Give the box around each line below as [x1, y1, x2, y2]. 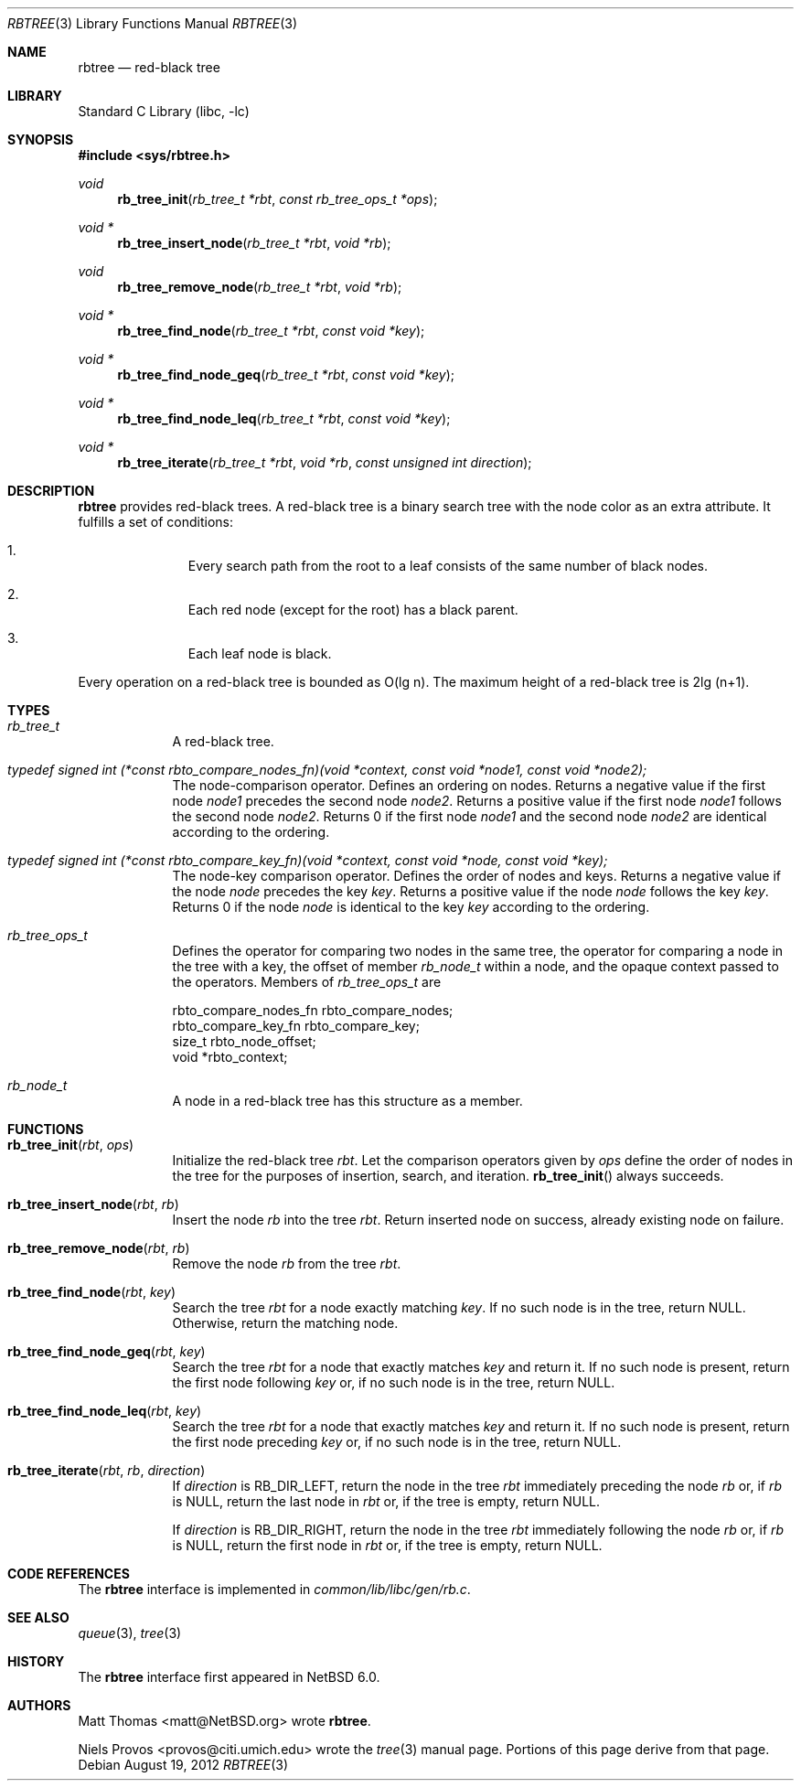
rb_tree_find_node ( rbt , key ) [7, 1284, 176, 1300]
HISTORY [7, 1654, 65, 1669]
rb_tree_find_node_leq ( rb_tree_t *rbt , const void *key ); [117, 411, 451, 426]
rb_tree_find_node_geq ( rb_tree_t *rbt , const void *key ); [117, 367, 455, 382]
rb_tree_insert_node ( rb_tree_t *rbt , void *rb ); [117, 235, 391, 251]
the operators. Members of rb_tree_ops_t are [172, 974, 442, 990]
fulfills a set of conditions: [78, 514, 233, 530]
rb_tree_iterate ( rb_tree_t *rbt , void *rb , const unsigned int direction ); [117, 455, 532, 470]
